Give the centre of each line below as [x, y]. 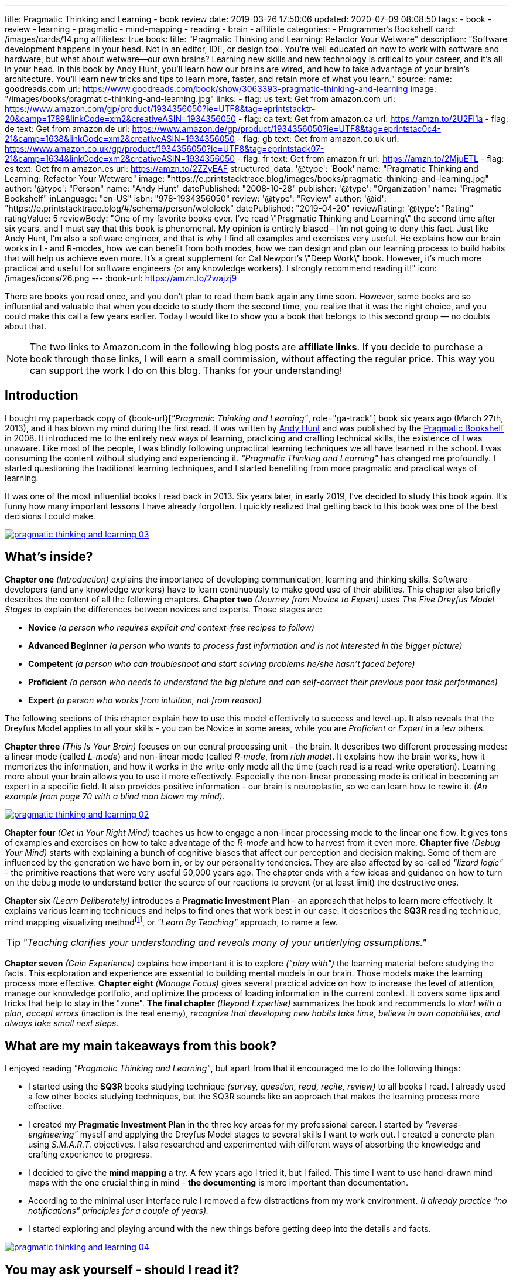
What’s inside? [49, 557]
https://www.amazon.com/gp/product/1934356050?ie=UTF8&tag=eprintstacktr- [160, 109]
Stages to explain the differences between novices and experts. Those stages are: [163, 609]
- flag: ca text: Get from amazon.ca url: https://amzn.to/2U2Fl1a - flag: [373, 119]
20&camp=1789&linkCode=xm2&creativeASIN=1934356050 [120, 119]
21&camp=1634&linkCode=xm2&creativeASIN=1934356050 [120, 159]
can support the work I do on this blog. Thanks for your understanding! [186, 370]
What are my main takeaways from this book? [141, 1046]
